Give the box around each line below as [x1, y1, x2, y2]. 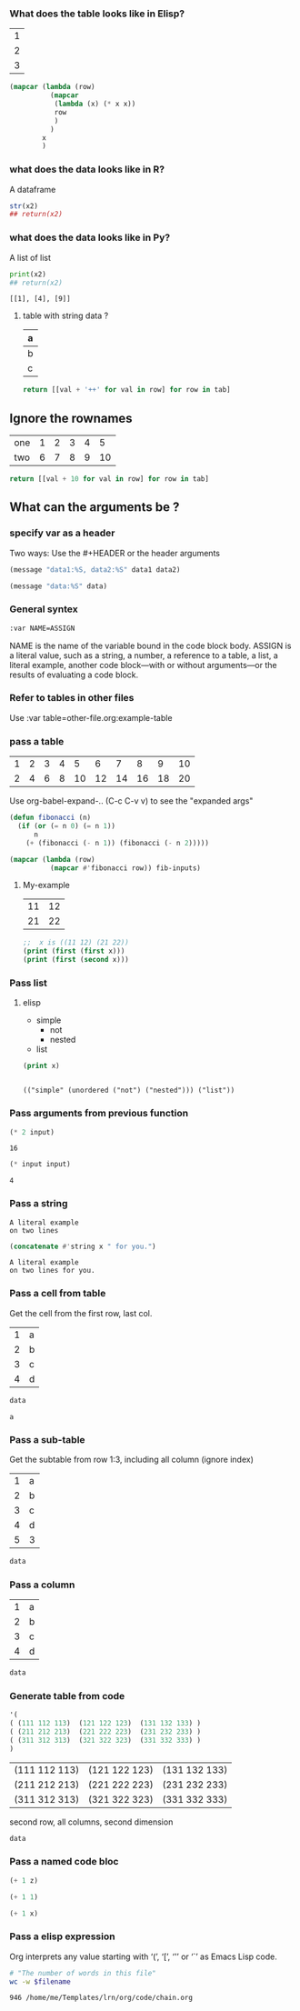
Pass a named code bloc [9, 1856, 119, 1868]
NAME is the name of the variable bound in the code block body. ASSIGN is [9, 640, 292, 651]
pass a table [9, 735, 65, 747]
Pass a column [9, 1578, 75, 1591]
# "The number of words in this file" [9, 1968, 156, 1977]
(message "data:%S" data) [9, 581, 107, 591]
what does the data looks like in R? [9, 163, 165, 175]
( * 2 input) [9, 1127, 55, 1136]
